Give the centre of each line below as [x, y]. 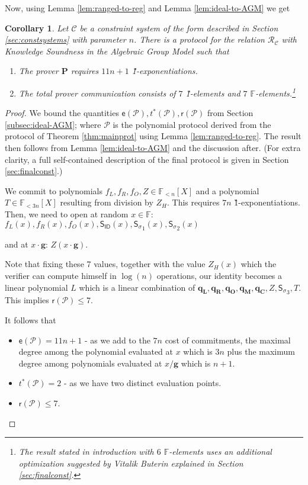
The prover [38, 71]
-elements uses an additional [220, 452]
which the [259, 264]
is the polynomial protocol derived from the [192, 124]
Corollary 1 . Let [37, 28]
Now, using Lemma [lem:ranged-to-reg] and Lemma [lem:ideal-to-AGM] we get [147, 8]
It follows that [31, 319]
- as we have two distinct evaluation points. [143, 383]
